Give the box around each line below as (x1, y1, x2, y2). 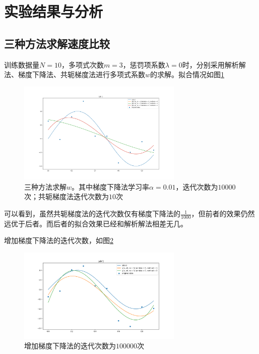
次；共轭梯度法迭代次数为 (24, 191, 109, 202)
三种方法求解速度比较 (4, 35, 110, 51)
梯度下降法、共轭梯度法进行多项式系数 (18, 69, 145, 80)
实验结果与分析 (4, 1, 103, 22)
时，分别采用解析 (182, 59, 239, 70)
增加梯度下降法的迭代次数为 (24, 340, 116, 351)
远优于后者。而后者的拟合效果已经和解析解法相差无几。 (4, 218, 187, 228)
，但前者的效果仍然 (191, 208, 255, 219)
